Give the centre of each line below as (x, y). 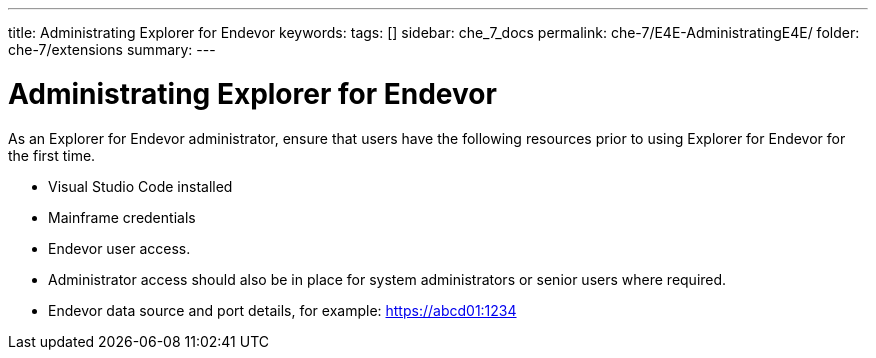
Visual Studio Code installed (140, 186)
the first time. (52, 155)
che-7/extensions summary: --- (112, 49)
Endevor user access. (119, 248)
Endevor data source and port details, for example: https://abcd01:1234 (282, 310)
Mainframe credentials (122, 217)
